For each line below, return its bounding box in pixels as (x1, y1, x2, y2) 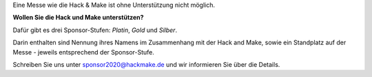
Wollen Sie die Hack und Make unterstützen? (12, 14, 144, 22)
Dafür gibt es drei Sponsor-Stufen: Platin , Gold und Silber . (12, 26, 178, 34)
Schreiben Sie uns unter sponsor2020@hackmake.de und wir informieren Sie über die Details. (12, 60, 280, 68)
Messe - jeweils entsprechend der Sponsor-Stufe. (12, 48, 155, 56)
